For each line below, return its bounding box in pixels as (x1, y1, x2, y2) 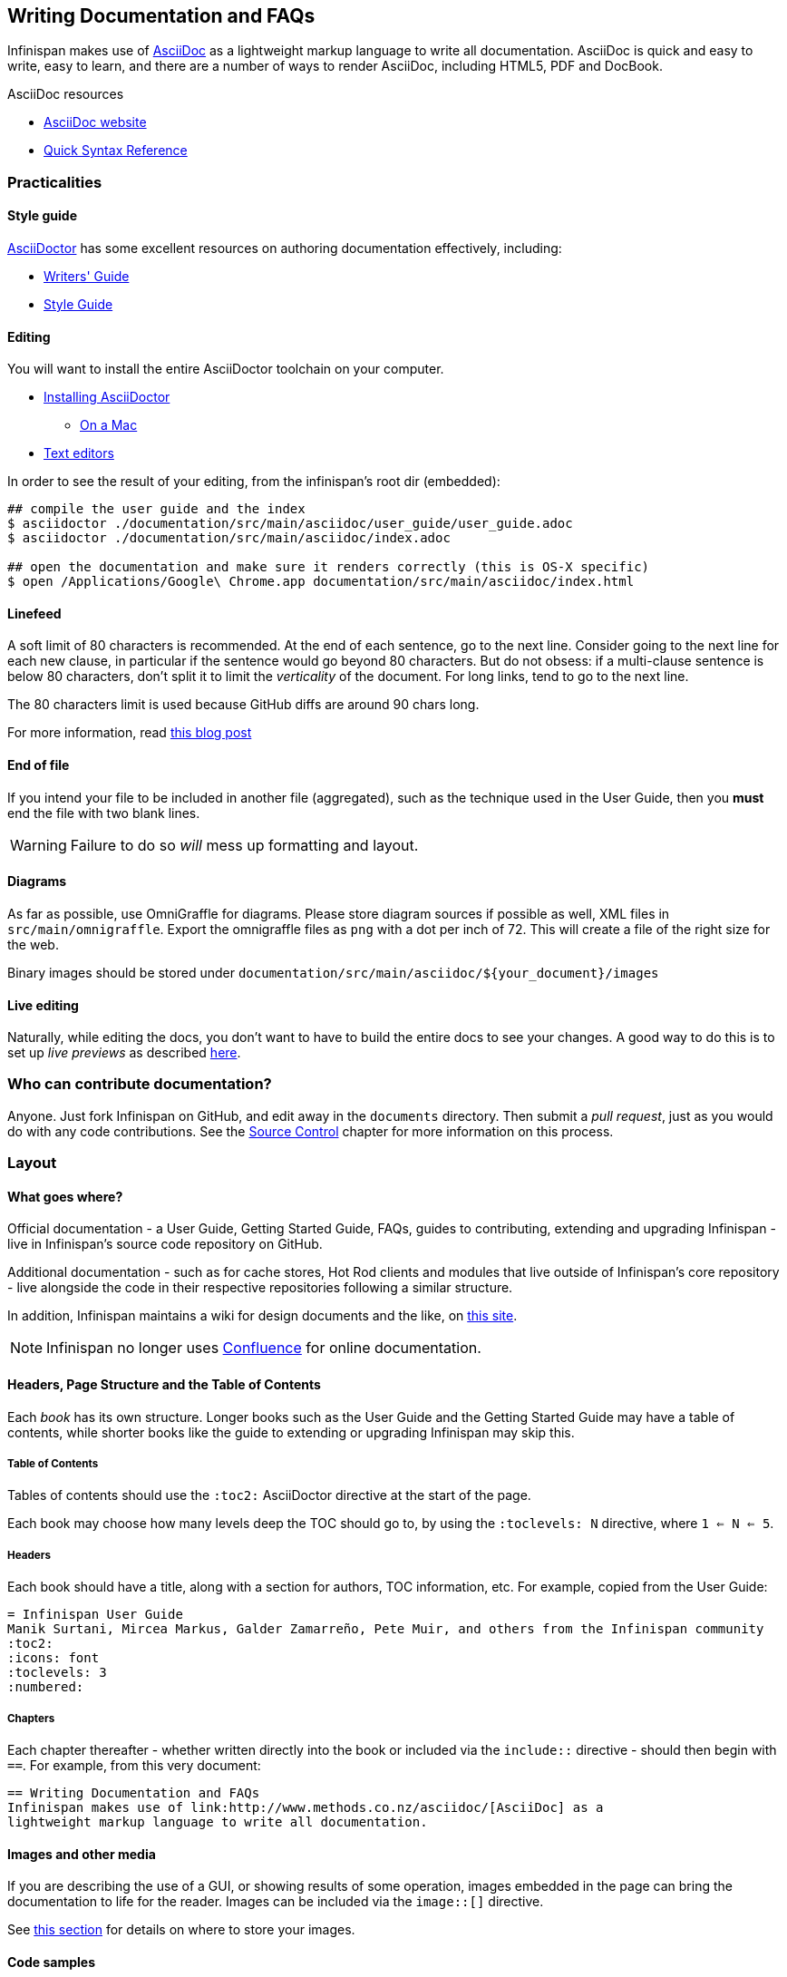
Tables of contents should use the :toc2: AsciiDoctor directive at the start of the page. (7, 1487, 531, 1504)
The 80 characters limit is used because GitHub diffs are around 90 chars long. (7, 696, 480, 713)
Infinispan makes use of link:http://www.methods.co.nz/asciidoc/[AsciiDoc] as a (7, 1800, 604, 1816)
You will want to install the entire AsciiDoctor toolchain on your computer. (7, 361, 444, 377)
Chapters (7, 1711, 55, 1725)
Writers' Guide (44, 268, 130, 285)
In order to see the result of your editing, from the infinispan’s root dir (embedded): (7, 473, 500, 490)
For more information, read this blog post (7, 725, 252, 741)
